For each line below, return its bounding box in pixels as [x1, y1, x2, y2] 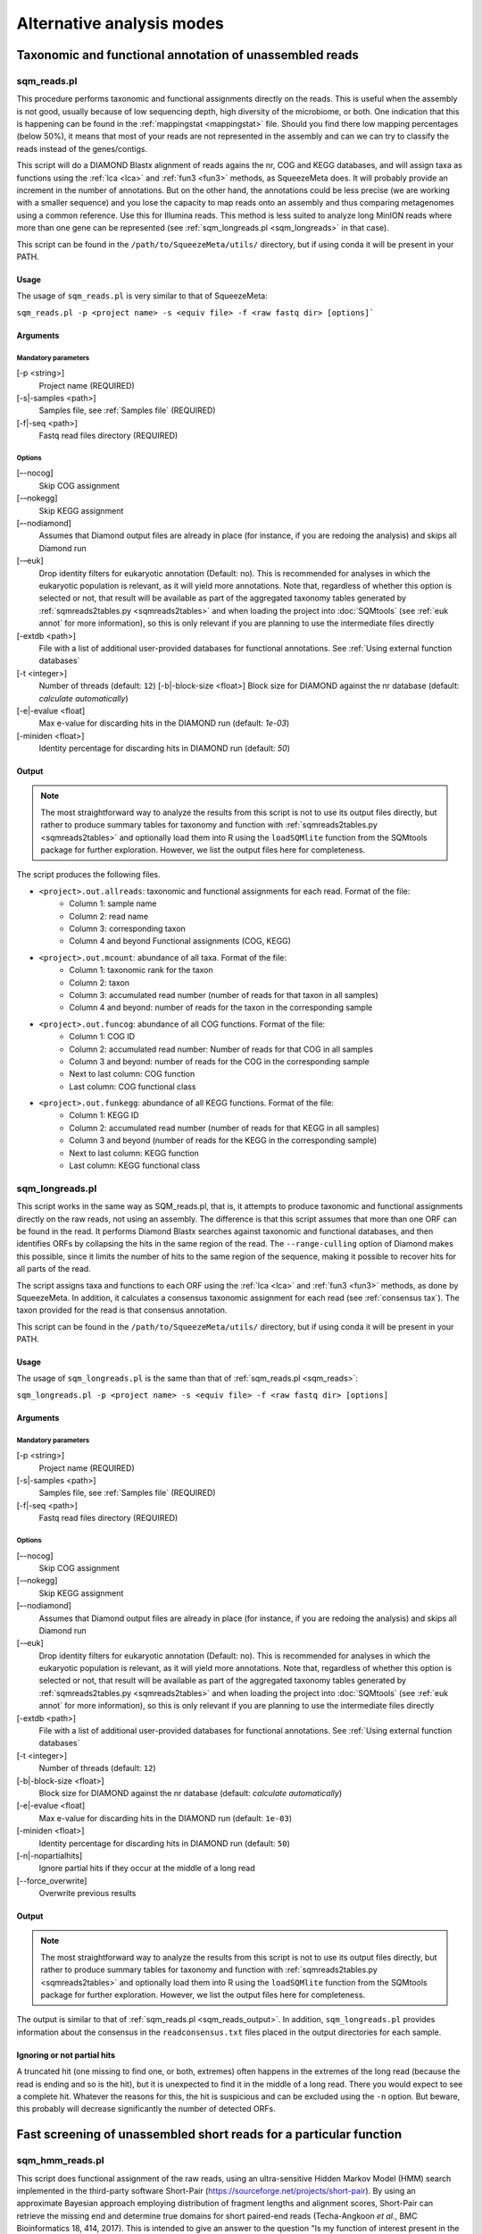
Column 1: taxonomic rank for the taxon [69, 965, 213, 976]
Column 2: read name [69, 911, 149, 921]
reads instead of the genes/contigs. [16, 143, 147, 154]
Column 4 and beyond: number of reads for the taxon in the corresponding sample [69, 1002, 373, 1013]
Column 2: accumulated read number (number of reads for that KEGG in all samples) [69, 1122, 379, 1133]
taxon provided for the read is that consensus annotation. [16, 1305, 228, 1315]
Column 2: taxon [69, 977, 129, 987]
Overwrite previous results [38, 1888, 137, 1899]
